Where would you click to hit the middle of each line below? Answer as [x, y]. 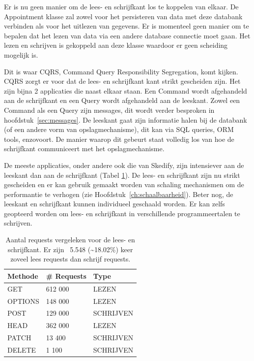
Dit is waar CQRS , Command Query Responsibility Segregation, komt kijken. [121, 71]
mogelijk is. [21, 54]
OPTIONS [23, 301]
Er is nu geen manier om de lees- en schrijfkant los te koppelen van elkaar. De [121, 6]
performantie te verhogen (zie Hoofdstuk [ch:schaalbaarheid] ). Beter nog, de [119, 194]
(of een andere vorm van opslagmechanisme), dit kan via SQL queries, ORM [119, 129]
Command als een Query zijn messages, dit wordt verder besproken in [109, 110]
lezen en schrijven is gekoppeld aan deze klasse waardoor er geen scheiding [116, 45]
